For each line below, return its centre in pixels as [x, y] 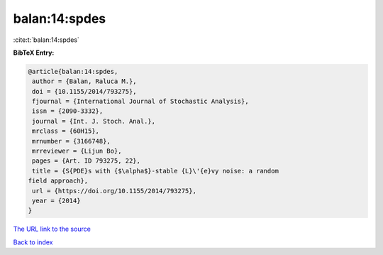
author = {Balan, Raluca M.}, [85, 81]
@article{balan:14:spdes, [73, 71]
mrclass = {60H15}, [66, 131]
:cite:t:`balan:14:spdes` [46, 40]
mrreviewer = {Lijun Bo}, [77, 151]
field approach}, [58, 181]
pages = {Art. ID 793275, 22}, [87, 161]
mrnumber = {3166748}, [72, 141]
